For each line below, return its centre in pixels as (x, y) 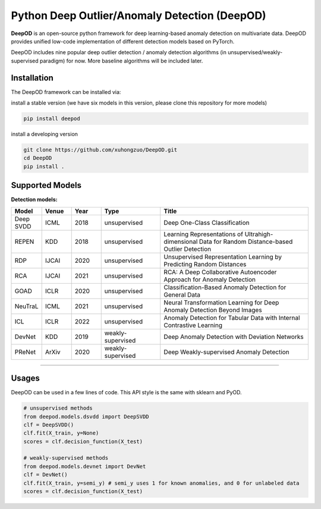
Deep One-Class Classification (207, 222)
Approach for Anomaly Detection (210, 279)
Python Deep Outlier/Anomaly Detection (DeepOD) (139, 15)
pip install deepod (52, 119)
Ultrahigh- (259, 234)
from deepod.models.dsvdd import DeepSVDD (86, 417)
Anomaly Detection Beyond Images (213, 310)
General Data (182, 294)
